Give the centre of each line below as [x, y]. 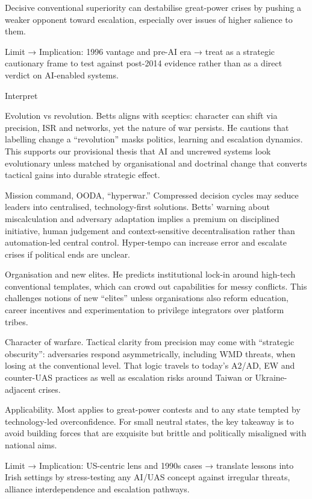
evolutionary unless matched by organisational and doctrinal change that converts [156, 163]
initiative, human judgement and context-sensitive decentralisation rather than [150, 230]
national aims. [31, 445]
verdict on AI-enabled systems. [62, 75]
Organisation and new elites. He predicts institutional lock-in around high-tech [150, 274]
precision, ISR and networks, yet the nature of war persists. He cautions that [147, 127]
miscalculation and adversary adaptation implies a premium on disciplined [142, 218]
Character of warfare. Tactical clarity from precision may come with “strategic [150, 342]
